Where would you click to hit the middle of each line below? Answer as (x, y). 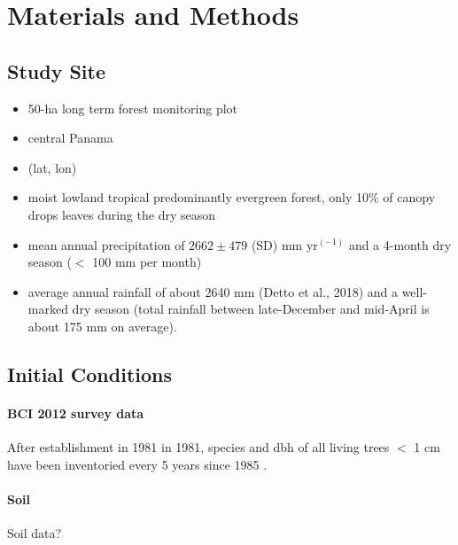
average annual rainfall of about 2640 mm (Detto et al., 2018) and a (213, 291)
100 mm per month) (147, 262)
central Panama (70, 138)
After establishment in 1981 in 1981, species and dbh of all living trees (198, 447)
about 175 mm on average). (102, 326)
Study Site (57, 70)
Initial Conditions (90, 374)
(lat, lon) (52, 167)
